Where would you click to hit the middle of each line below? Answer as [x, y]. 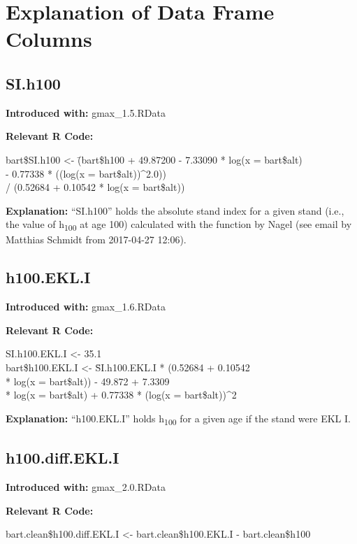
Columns [49, 39]
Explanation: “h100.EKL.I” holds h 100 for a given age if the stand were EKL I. [178, 419]
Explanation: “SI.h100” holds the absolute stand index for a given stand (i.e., [175, 210]
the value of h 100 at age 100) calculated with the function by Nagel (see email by [179, 225]
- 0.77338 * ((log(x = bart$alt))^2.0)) [86, 173]
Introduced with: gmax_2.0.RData [86, 487]
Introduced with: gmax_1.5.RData [86, 112]
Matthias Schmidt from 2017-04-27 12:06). [96, 239]
